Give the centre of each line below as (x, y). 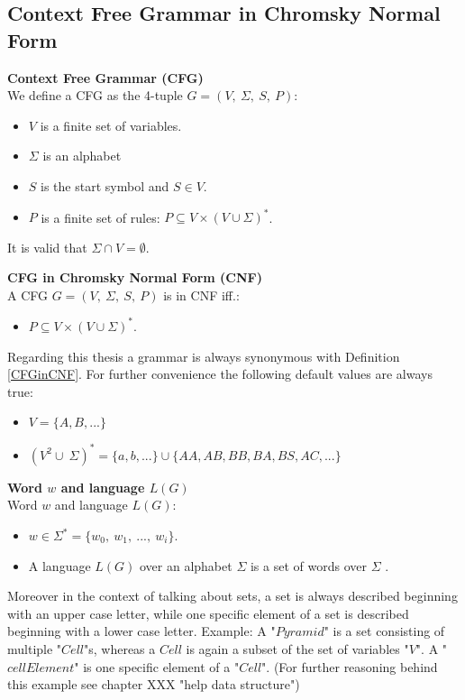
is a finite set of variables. (111, 125)
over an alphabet (186, 565)
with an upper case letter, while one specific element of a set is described (208, 613)
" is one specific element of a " (157, 666)
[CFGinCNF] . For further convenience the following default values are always (220, 374)
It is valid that (47, 247)
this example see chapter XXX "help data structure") (154, 684)
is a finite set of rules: (100, 217)
